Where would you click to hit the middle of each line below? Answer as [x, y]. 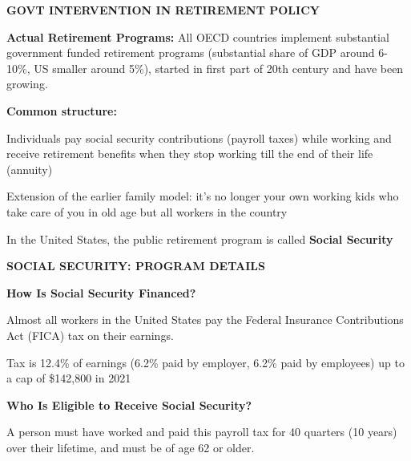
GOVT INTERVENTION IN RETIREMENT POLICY [163, 10]
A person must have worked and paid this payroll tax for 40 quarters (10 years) [202, 432]
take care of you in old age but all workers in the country [147, 211]
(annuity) [30, 169]
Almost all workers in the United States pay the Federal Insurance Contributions [205, 319]
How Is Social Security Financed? [101, 292]
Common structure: [62, 110]
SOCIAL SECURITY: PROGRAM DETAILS [136, 266]
